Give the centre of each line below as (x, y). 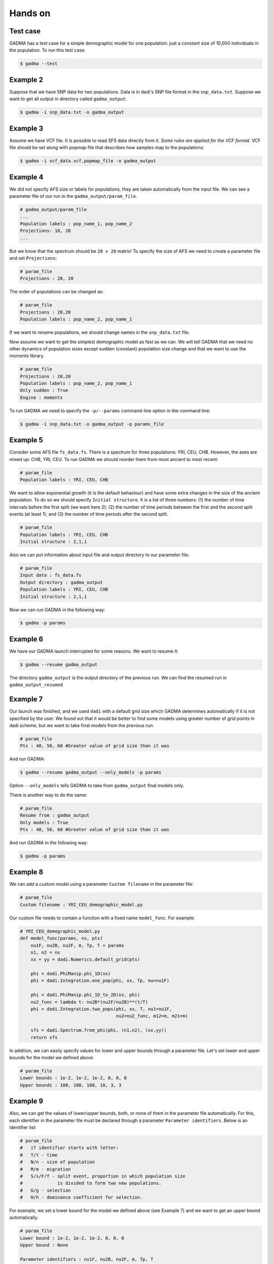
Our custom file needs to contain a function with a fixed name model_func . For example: (102, 918)
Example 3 (26, 128)
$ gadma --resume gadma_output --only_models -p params (91, 773)
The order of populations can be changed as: (56, 292)
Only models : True (44, 822)
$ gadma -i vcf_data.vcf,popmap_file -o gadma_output (88, 161)
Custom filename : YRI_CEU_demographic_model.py (81, 905)
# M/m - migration (45, 1169)
